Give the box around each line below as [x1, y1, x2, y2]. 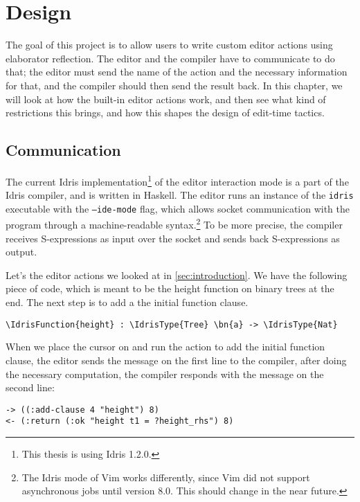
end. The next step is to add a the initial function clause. [6, 295, 249, 310]
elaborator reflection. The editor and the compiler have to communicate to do [6, 51, 335, 65]
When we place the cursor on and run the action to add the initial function [6, 339, 325, 354]
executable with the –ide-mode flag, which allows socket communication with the [6, 201, 350, 215]
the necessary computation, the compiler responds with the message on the [6, 366, 324, 381]
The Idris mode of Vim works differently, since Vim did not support [21, 469, 310, 484]
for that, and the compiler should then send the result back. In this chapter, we [6, 78, 343, 92]
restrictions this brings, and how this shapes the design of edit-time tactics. [6, 105, 325, 120]
